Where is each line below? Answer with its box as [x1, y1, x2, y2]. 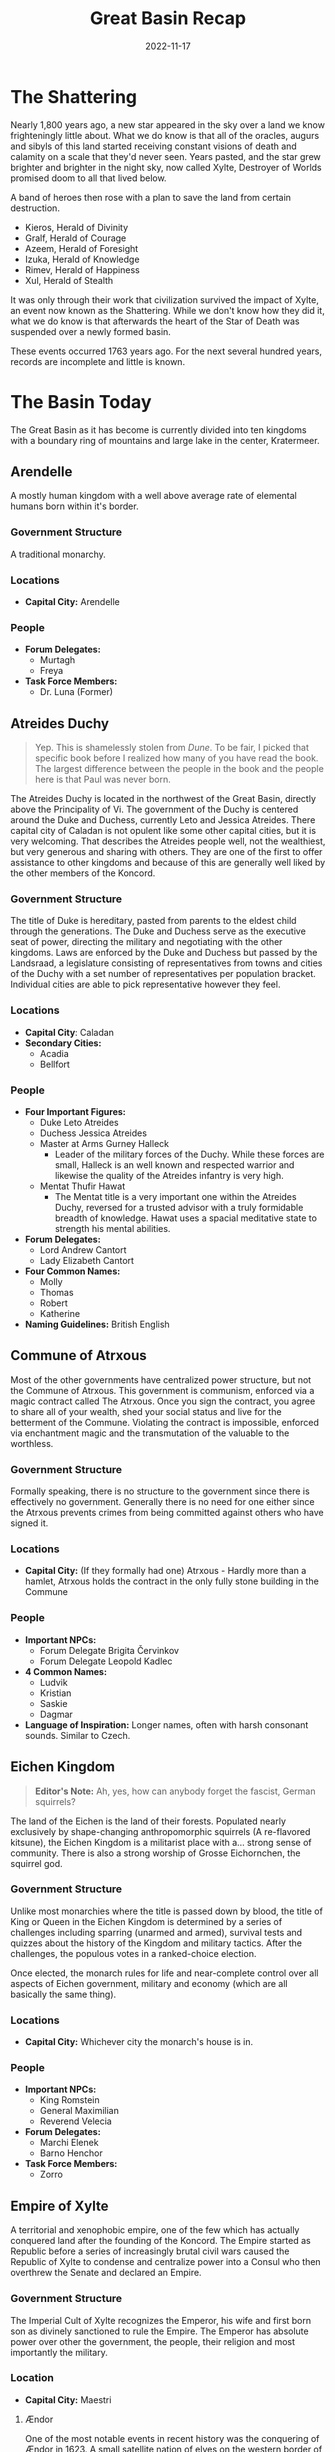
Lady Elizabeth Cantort [39, 1255, 135, 1267]
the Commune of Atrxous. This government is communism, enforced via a [10, 1384, 315, 1396]
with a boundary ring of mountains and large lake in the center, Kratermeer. [10, 434, 320, 446]
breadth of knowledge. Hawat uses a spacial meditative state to [54, 1212, 318, 1224]
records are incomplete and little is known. [10, 355, 186, 367]
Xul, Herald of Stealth [24, 274, 114, 286]
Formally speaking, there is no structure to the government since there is [10, 1485, 310, 1497]
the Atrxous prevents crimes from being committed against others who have [10, 1507, 324, 1519]
